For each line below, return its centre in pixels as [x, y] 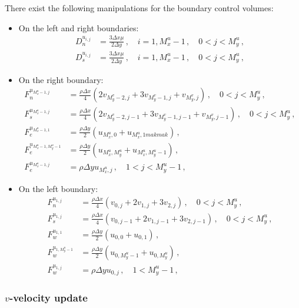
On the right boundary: [61, 79]
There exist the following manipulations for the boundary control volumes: [139, 8]
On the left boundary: [58, 189]
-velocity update [48, 297]
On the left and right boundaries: [79, 27]
